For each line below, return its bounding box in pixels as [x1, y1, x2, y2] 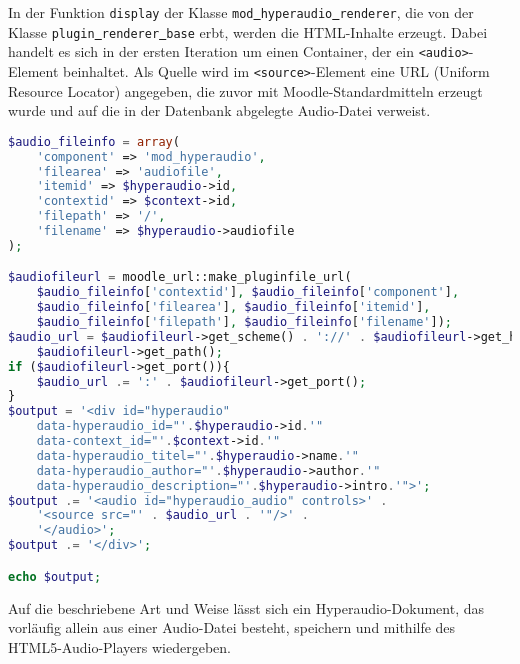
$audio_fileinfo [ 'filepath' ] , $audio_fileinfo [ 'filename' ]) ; [36, 315, 452, 330]
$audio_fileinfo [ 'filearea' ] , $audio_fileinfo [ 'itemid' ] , [36, 300, 431, 315]
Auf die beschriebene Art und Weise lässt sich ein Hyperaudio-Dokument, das [8, 597, 484, 618]
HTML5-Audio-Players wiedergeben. [8, 636, 231, 657]
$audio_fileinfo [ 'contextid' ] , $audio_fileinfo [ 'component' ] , [36, 285, 460, 300]
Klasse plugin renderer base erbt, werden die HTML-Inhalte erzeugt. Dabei [8, 21, 488, 42]
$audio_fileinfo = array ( [8, 134, 180, 149]
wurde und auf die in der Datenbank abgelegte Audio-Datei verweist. [8, 100, 431, 121]
